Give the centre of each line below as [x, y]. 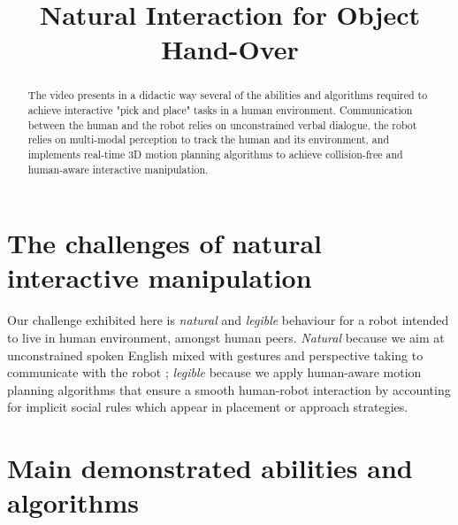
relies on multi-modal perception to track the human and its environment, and [208, 139]
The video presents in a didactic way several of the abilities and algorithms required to [228, 95]
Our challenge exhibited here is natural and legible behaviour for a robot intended [228, 320]
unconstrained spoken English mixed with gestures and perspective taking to [215, 355]
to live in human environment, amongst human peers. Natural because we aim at [226, 338]
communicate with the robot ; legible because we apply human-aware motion [214, 372]
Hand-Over [230, 49]
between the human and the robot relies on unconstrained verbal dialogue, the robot [222, 124]
